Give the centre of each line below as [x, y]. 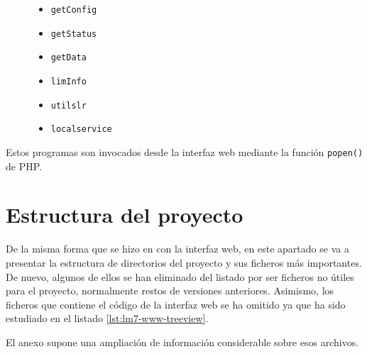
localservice [81, 129]
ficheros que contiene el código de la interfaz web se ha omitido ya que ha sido [176, 304]
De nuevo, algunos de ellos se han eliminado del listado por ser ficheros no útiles [180, 276]
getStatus [74, 34]
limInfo [69, 81]
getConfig [74, 10]
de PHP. [24, 166]
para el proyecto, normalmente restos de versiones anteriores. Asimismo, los [170, 291]
